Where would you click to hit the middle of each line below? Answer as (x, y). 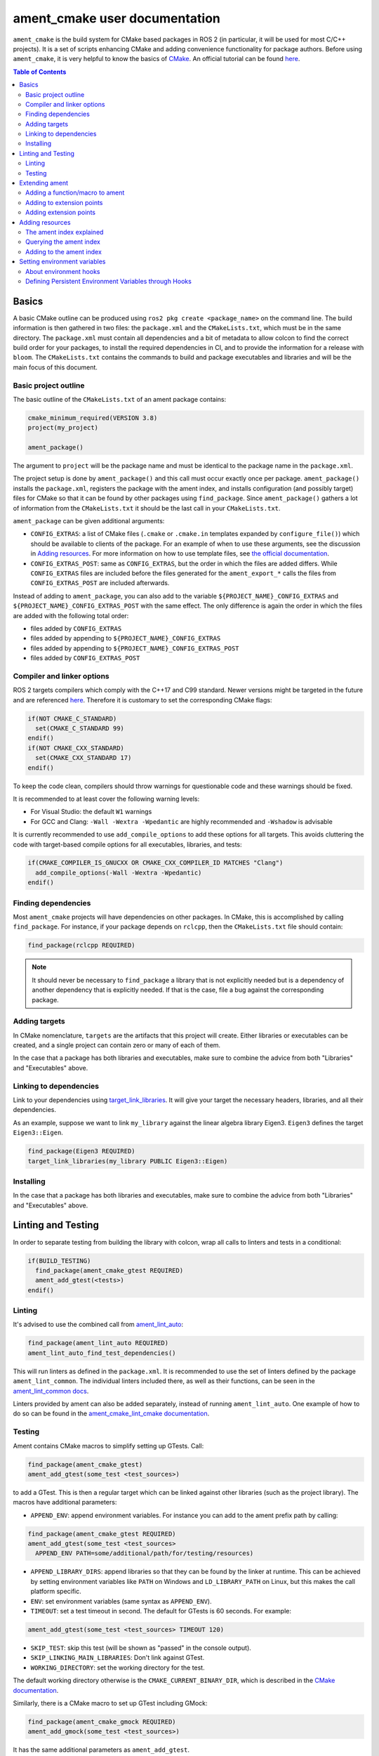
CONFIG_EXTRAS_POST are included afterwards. (100, 583)
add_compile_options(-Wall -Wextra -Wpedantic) (119, 872)
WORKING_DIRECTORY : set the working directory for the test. (118, 1667)
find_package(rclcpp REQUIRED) (82, 945)
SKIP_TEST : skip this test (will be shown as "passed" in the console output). (141, 1648)
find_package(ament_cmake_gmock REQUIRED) (102, 1722)
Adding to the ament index (64, 251)
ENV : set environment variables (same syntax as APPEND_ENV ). (121, 1601)
